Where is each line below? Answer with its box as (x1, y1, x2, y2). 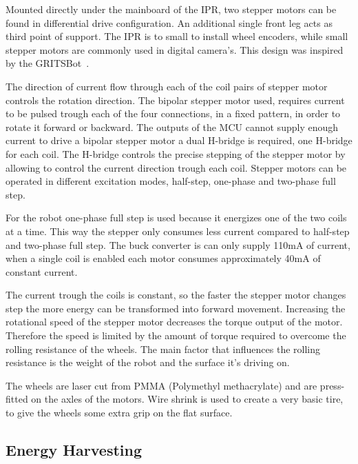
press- (319, 378, 345, 392)
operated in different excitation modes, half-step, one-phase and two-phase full (6, 174, 336, 188)
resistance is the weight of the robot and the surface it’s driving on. (6, 355, 290, 370)
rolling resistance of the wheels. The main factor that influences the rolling (6, 341, 321, 356)
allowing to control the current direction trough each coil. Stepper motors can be (6, 160, 347, 174)
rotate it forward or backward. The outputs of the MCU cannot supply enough (6, 119, 338, 134)
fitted (6, 392, 28, 406)
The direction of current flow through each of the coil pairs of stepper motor (6, 79, 328, 93)
